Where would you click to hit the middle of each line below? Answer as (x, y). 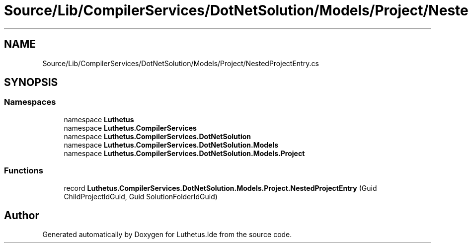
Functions (24, 171)
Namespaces (30, 102)
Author (22, 215)
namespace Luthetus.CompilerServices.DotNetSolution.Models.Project (184, 153)
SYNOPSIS (31, 82)
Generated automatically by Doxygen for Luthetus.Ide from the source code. (167, 235)
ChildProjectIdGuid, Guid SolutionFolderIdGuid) (141, 196)
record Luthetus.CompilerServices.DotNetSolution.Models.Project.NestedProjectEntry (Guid (220, 188)
